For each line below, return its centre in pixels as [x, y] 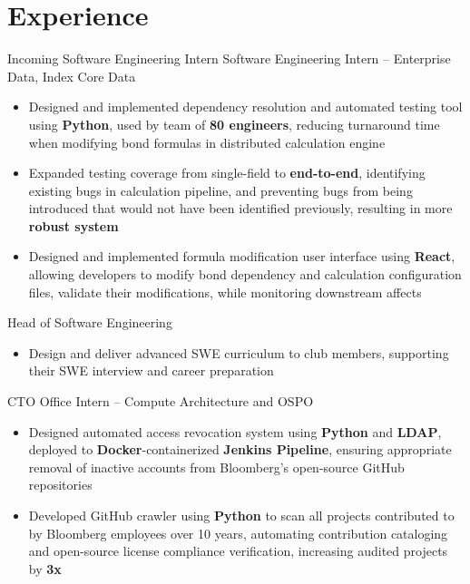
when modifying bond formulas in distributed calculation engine [207, 142]
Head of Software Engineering [90, 322]
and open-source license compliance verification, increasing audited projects [238, 551]
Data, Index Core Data [72, 76]
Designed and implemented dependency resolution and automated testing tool [245, 107]
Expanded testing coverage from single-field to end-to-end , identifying [227, 173]
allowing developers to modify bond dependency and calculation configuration [245, 274]
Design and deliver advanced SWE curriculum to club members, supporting [239, 352]
